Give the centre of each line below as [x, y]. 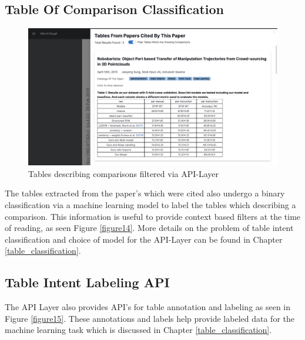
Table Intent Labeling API [87, 282]
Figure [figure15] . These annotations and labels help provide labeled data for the [150, 318]
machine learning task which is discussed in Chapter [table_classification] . [138, 330]
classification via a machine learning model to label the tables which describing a [150, 204]
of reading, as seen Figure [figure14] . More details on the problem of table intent [149, 228]
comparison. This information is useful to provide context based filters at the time [153, 216]
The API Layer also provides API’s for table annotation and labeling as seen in [148, 307]
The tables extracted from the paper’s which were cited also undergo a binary [145, 193]
